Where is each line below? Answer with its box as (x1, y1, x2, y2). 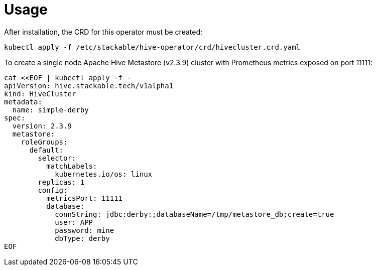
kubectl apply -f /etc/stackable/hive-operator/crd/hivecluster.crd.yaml (4, 43, 301, 51)
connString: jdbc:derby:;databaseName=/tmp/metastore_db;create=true (55, 210, 334, 218)
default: (29, 146, 64, 154)
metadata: (4, 97, 42, 106)
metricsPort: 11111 (46, 194, 123, 202)
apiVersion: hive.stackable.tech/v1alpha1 (4, 81, 174, 90)
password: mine (55, 226, 114, 234)
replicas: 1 (38, 178, 85, 186)
